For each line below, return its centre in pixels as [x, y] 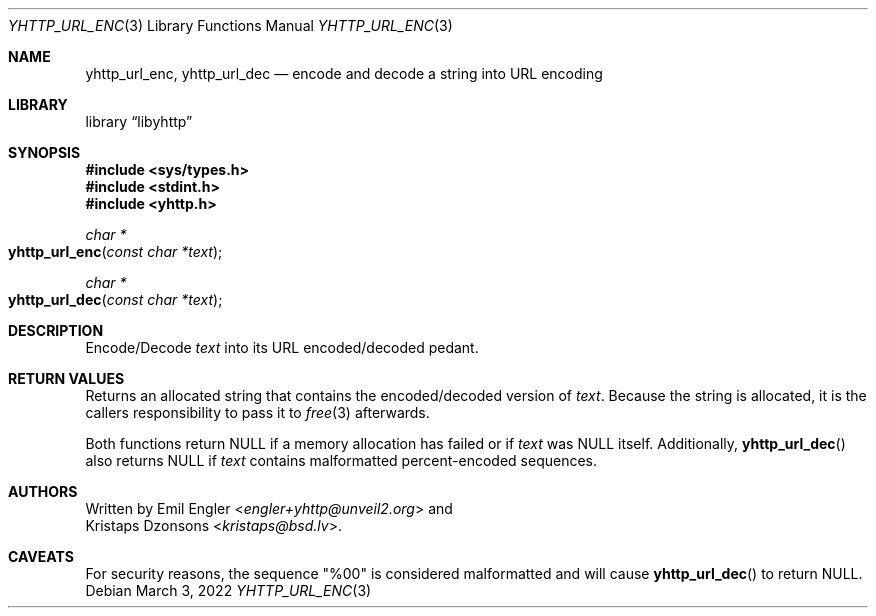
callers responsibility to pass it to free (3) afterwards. [257, 412]
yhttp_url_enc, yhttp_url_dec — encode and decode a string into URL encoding [344, 73]
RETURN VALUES [66, 378]
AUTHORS [43, 491]
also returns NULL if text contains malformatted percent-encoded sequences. [341, 460]
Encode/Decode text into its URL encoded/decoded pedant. [282, 347]
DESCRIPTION [56, 330]
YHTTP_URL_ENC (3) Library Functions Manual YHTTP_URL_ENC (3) [230, 25]
